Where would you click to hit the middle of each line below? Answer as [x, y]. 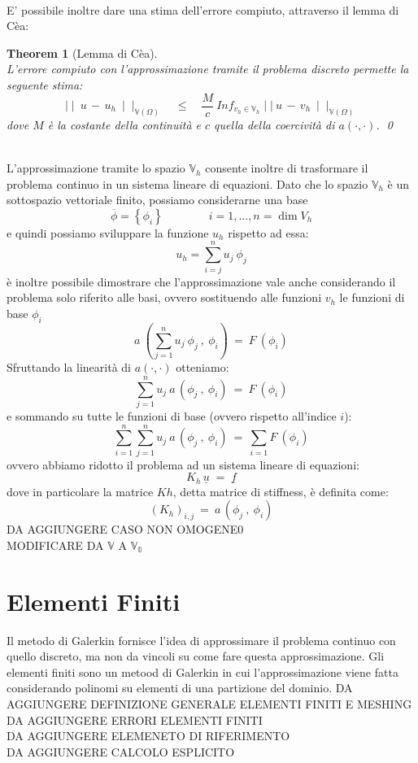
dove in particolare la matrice [80, 491]
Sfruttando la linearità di [69, 367]
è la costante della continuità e [124, 124]
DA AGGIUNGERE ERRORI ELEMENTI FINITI [135, 719]
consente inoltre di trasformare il [287, 168]
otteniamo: [202, 367]
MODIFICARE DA [55, 545]
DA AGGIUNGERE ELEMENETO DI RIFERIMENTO [148, 736]
